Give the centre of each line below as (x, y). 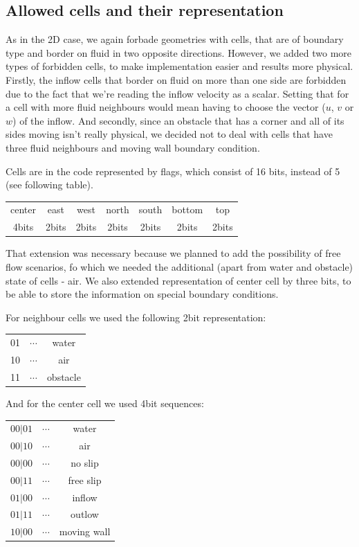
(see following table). (49, 185)
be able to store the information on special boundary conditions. (142, 294)
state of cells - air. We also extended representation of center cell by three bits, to (178, 280)
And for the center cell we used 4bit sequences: (105, 403)
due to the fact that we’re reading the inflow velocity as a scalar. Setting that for (177, 93)
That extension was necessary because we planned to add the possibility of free (173, 253)
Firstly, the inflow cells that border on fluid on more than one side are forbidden (176, 79)
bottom (187, 209)
